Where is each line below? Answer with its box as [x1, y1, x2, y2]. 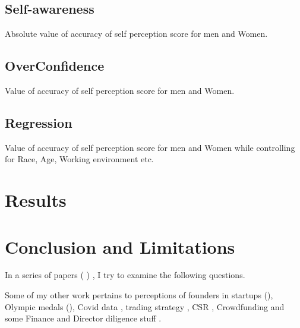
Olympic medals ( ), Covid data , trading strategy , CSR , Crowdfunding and [5, 300, 285, 313]
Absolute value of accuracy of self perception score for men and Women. [5, 27, 268, 40]
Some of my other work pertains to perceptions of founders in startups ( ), [5, 289, 273, 301]
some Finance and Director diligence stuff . [5, 312, 162, 324]
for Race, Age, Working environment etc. [5, 153, 154, 165]
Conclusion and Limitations [5, 234, 235, 258]
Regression [5, 113, 72, 131]
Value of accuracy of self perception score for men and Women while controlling [5, 141, 295, 153]
